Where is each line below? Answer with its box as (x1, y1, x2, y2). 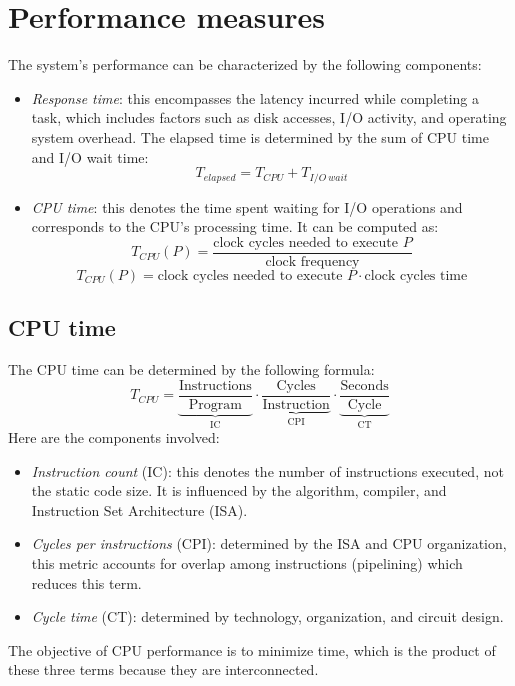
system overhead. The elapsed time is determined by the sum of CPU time (31, 126, 489, 147)
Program (188, 397, 242, 412)
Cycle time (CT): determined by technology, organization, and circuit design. (31, 606, 504, 627)
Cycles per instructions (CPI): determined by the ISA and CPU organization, (31, 533, 507, 554)
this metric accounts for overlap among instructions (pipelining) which (31, 553, 463, 574)
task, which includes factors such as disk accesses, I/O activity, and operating (31, 107, 507, 128)
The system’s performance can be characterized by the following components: (8, 54, 482, 75)
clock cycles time (364, 268, 468, 283)
